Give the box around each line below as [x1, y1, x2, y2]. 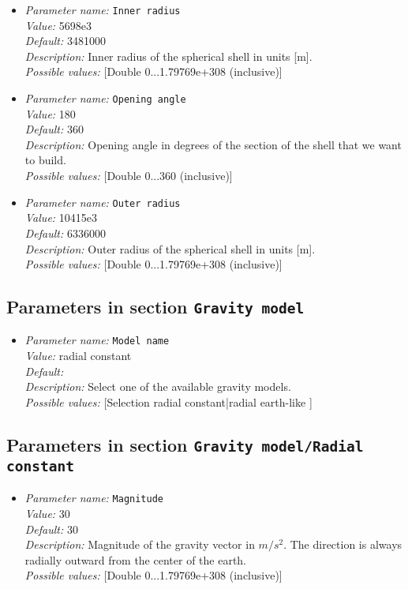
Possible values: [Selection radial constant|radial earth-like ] [24, 393, 313, 410]
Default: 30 [24, 520, 78, 537]
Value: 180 [24, 105, 76, 122]
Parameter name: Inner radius [24, 2, 181, 17]
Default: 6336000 [24, 224, 106, 241]
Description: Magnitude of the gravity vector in [24, 536, 255, 553]
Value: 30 [24, 505, 70, 521]
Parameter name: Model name [24, 332, 170, 348]
